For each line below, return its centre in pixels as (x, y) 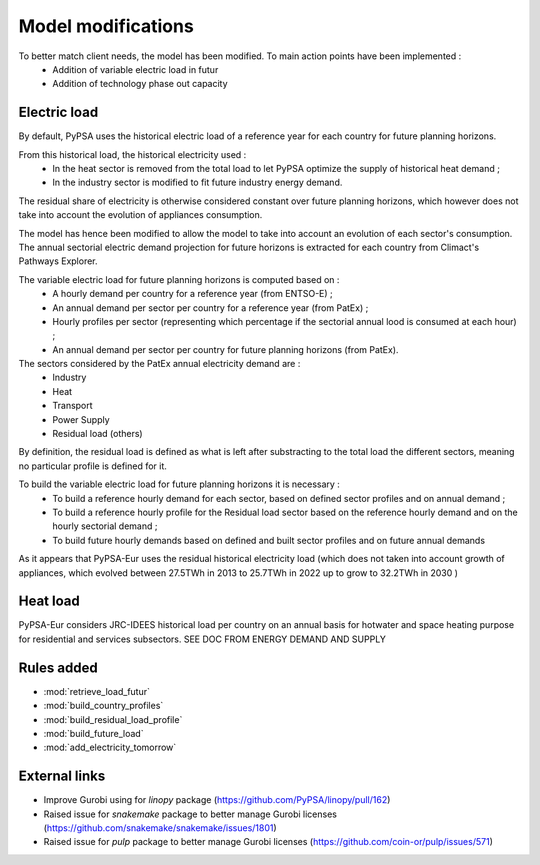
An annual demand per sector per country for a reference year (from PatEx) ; (210, 307)
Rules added (58, 667)
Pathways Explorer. (58, 261)
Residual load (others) (98, 434)
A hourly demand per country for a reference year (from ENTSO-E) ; (193, 294)
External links (62, 776)
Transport (73, 406)
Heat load (49, 601)
